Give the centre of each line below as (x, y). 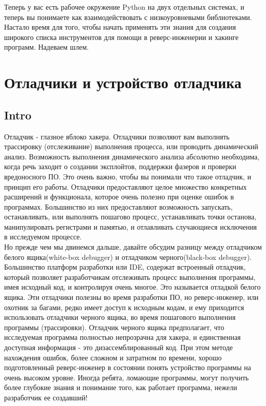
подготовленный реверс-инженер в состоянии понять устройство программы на (128, 367)
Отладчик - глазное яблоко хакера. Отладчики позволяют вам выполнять (117, 136)
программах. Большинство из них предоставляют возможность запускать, (118, 206)
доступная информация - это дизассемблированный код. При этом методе (118, 347)
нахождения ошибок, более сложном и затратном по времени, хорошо (113, 357)
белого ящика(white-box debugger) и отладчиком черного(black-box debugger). (128, 257)
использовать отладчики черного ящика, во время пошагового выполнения (120, 317)
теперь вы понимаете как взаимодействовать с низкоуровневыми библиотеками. (128, 17)
